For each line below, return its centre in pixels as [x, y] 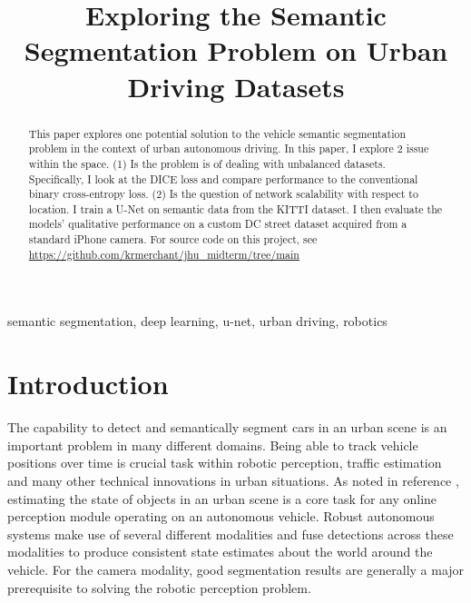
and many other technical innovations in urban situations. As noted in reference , [233, 480]
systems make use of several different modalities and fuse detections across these [231, 534]
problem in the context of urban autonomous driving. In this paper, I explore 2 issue [229, 148]
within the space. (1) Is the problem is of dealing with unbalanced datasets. [207, 163]
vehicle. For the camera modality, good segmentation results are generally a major [236, 569]
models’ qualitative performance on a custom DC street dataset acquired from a [218, 224]
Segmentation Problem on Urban [236, 50]
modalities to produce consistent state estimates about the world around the [220, 552]
